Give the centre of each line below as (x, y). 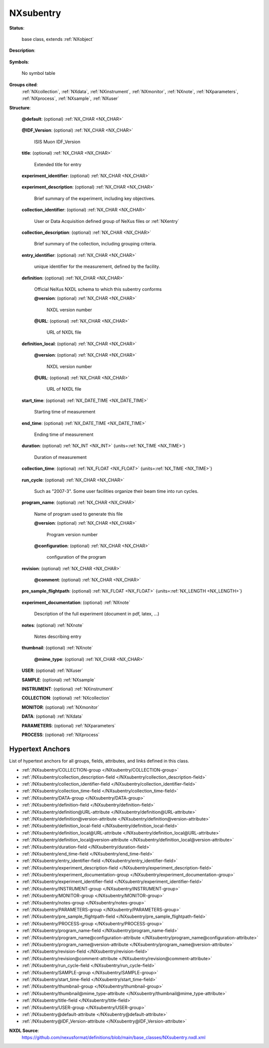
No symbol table (39, 73)
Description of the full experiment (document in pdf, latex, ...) (97, 614)
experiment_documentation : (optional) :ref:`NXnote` (76, 602)
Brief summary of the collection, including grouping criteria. (95, 244)
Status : (17, 28)
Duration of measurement (61, 457)
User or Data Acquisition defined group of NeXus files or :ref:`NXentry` (107, 221)
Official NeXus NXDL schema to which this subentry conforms (98, 289)
